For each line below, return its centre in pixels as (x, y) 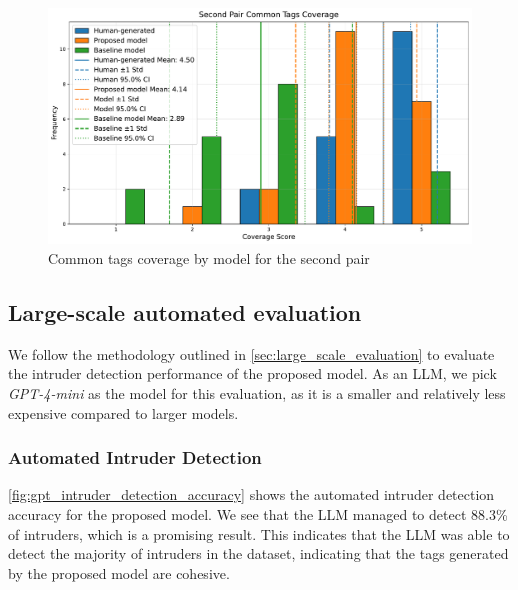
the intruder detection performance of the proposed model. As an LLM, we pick (252, 373)
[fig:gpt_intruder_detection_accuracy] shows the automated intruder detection (251, 494)
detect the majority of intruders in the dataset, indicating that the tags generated (258, 553)
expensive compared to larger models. (123, 412)
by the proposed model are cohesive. (119, 572)
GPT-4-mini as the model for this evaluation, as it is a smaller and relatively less (257, 393)
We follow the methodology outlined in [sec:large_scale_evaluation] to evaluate (251, 353)
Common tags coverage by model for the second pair (209, 258)
